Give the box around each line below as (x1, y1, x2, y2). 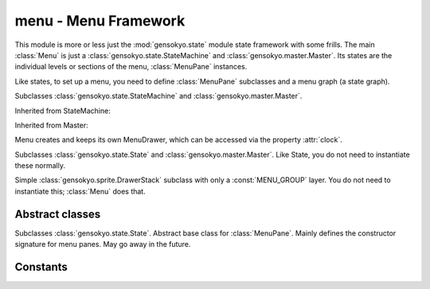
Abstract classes (14, 207, 101, 221)
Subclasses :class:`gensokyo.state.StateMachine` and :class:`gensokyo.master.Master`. (14, 92, 303, 101)
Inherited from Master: (14, 120, 89, 130)
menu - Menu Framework (14, 12, 186, 29)
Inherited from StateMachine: (14, 106, 111, 115)
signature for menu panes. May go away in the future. (14, 240, 191, 249)
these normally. (14, 161, 65, 170)
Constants (14, 260, 68, 274)
